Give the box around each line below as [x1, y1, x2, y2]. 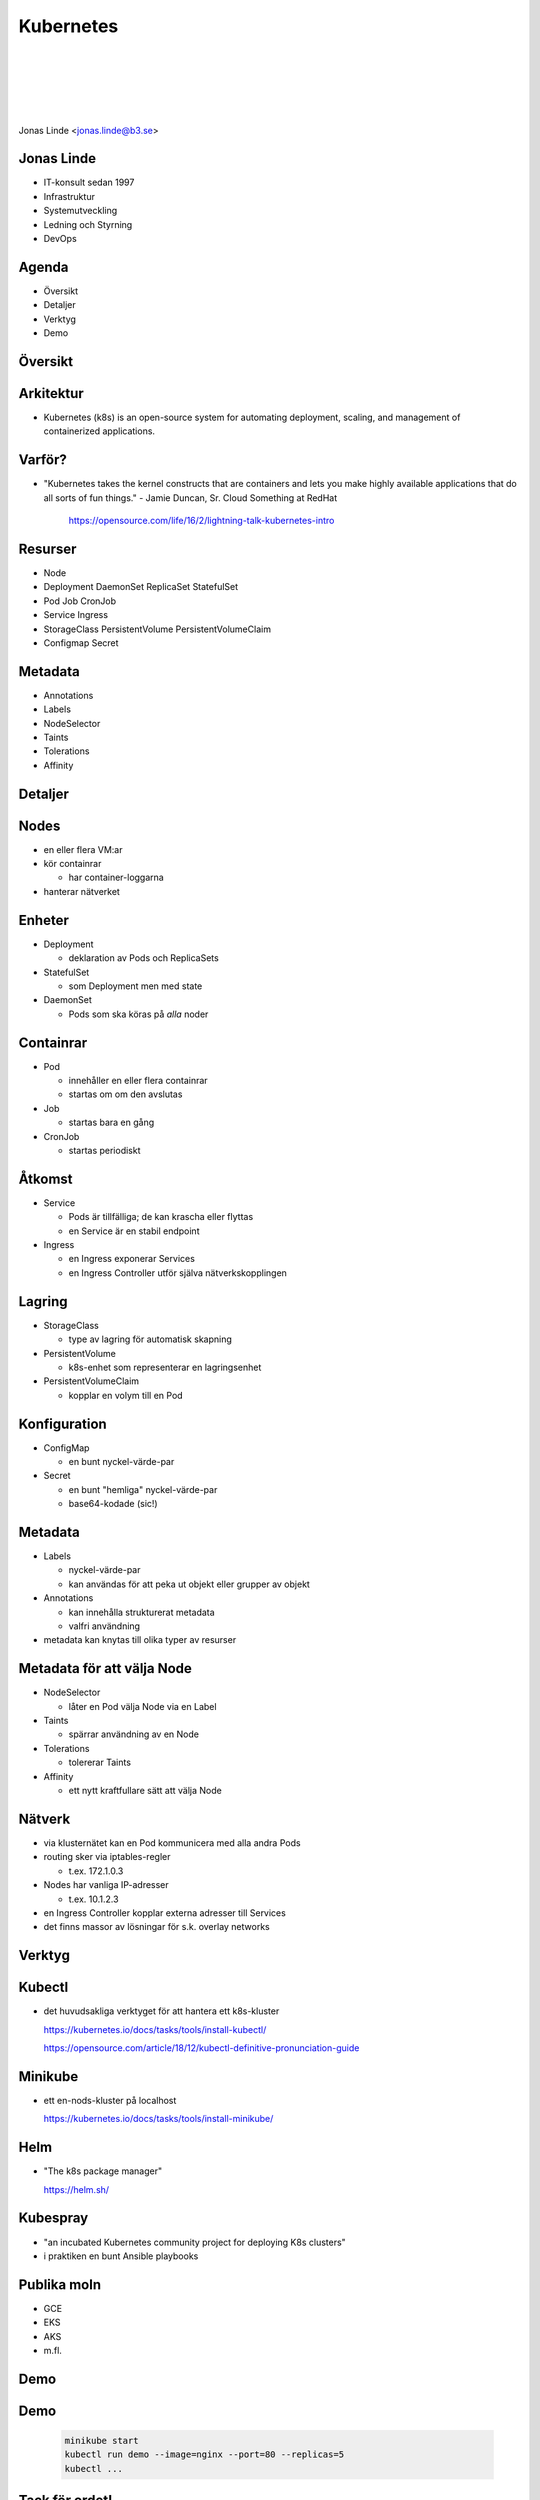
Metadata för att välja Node [18, 1660, 192, 1677]
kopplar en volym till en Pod [68, 1389, 184, 1401]
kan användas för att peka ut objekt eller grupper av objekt [68, 1578, 310, 1590]
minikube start [64, 2435, 139, 2446]
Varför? [18, 451, 67, 469]
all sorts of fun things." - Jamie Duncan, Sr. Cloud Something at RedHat [43, 491, 338, 504]
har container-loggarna [68, 871, 164, 884]
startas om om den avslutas [68, 1088, 183, 1100]
